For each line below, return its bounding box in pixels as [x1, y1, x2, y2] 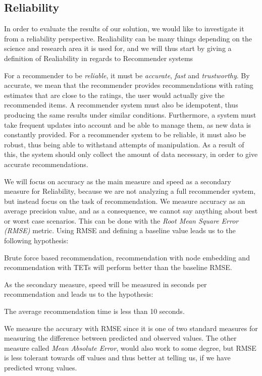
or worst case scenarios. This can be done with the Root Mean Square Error [4, 215, 239, 226]
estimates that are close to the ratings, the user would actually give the [4, 89, 225, 100]
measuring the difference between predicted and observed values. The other [4, 333, 237, 343]
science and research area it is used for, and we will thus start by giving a [4, 43, 232, 53]
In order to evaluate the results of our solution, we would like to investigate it [4, 23, 244, 34]
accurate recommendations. [4, 158, 88, 169]
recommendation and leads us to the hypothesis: [4, 289, 153, 299]
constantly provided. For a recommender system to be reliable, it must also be [4, 129, 246, 140]
